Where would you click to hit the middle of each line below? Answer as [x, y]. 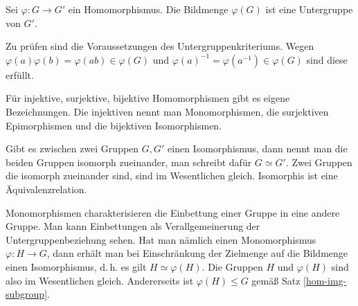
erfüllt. [20, 74]
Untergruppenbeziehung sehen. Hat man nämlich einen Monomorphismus [161, 239]
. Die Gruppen [232, 266]
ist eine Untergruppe [309, 9]
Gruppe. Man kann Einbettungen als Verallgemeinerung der [133, 226]
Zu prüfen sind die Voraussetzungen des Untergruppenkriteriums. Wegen [160, 46]
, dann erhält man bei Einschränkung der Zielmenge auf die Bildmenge [197, 253]
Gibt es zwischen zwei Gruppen [72, 148]
